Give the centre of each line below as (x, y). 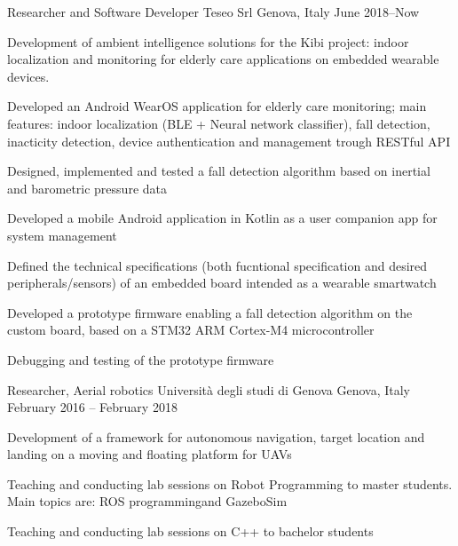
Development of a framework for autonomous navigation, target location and (216, 436)
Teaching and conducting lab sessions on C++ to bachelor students (190, 531)
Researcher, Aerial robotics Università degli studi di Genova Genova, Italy (209, 389)
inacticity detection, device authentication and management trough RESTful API (229, 141)
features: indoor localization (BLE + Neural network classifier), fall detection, (219, 123)
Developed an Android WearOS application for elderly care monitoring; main (217, 106)
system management (62, 235)
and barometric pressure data (87, 188)
